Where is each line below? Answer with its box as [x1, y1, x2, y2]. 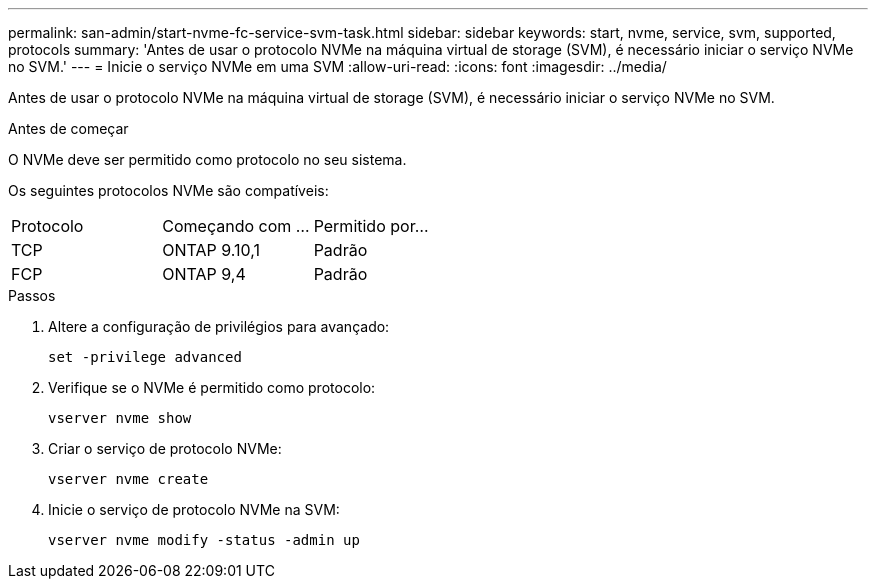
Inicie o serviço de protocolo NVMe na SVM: [48, 501, 340, 518]
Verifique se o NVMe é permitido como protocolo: [48, 379, 376, 396]
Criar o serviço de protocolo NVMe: [48, 440, 282, 457]
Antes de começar [8, 120, 129, 137]
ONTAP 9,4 [162, 264, 246, 284]
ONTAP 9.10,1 [162, 240, 260, 260]
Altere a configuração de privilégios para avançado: [48, 318, 390, 335]
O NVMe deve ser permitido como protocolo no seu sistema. [8, 151, 407, 168]
